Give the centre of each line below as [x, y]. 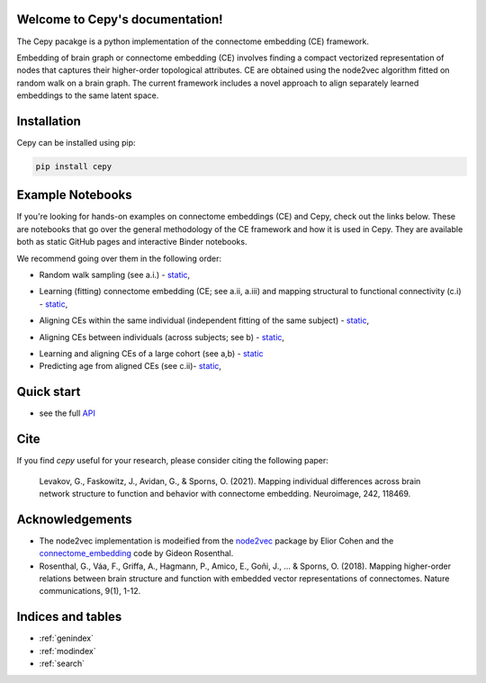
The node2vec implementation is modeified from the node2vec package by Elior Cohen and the [216, 541]
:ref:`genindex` [67, 638]
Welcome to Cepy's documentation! [120, 19]
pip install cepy [74, 166]
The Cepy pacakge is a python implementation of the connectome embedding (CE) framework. [193, 41]
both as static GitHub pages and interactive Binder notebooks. [132, 242]
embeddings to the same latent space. [88, 95]
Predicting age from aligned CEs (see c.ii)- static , [130, 366]
